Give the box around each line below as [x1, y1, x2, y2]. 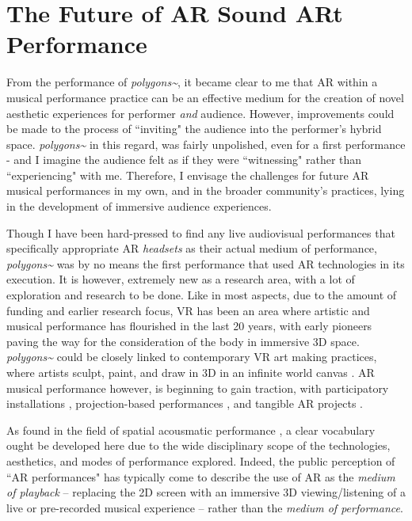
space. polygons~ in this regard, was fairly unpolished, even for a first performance [6, 135, 406, 152]
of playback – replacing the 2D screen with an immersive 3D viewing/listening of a [6, 484, 406, 500]
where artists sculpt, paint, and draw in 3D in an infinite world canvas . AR [6, 364, 375, 380]
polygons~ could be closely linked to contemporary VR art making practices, [6, 348, 377, 365]
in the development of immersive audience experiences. [6, 198, 272, 215]
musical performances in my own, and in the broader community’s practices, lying [6, 182, 405, 199]
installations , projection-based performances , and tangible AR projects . [6, 395, 363, 412]
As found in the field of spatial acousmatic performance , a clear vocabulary [6, 421, 376, 438]
